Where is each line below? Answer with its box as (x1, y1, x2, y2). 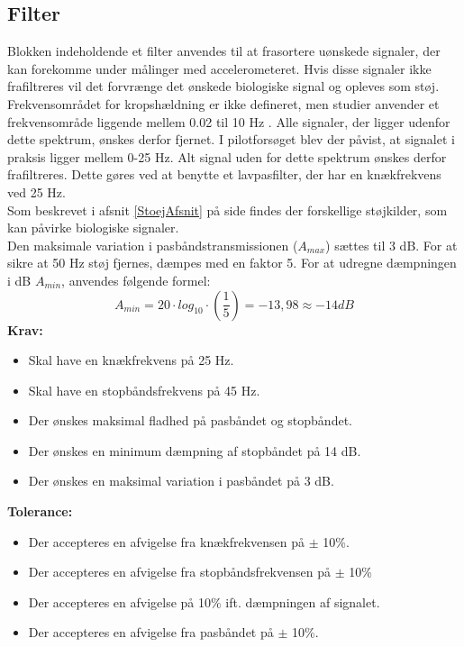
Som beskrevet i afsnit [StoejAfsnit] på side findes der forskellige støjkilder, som (7, 200, 448, 219)
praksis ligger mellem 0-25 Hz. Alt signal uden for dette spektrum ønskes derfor (7, 147, 447, 166)
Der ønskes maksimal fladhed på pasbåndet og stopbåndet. (28, 411, 352, 430)
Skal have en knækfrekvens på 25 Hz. (28, 351, 234, 369)
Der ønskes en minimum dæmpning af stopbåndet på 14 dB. (28, 441, 361, 460)
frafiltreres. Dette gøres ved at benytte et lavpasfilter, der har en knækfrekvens (7, 165, 441, 184)
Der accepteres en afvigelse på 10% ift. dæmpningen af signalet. (28, 592, 380, 611)
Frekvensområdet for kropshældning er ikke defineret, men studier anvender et (7, 94, 440, 113)
